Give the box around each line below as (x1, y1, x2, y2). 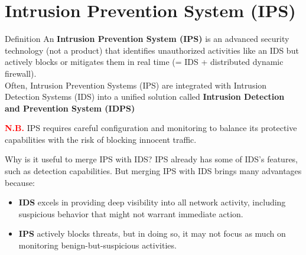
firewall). (5, 67, 37, 79)
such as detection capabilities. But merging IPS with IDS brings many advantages (5, 165, 302, 177)
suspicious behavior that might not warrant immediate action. (18, 207, 243, 220)
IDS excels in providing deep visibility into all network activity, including (18, 196, 286, 208)
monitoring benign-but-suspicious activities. (18, 239, 177, 251)
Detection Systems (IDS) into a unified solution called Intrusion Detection (5, 90, 285, 103)
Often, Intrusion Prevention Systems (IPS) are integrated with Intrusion (5, 79, 267, 91)
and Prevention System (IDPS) (5, 102, 135, 114)
